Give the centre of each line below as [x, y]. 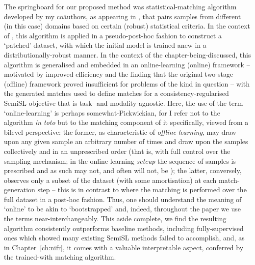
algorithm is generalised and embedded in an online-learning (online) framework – [127, 64]
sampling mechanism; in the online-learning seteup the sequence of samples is [120, 161]
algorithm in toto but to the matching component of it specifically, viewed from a [126, 122]
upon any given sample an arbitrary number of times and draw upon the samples [126, 141]
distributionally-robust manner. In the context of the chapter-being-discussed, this [127, 54]
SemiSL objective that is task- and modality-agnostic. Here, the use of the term [124, 103]
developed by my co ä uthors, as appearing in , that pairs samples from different [123, 16]
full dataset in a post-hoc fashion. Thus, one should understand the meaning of [123, 199]
